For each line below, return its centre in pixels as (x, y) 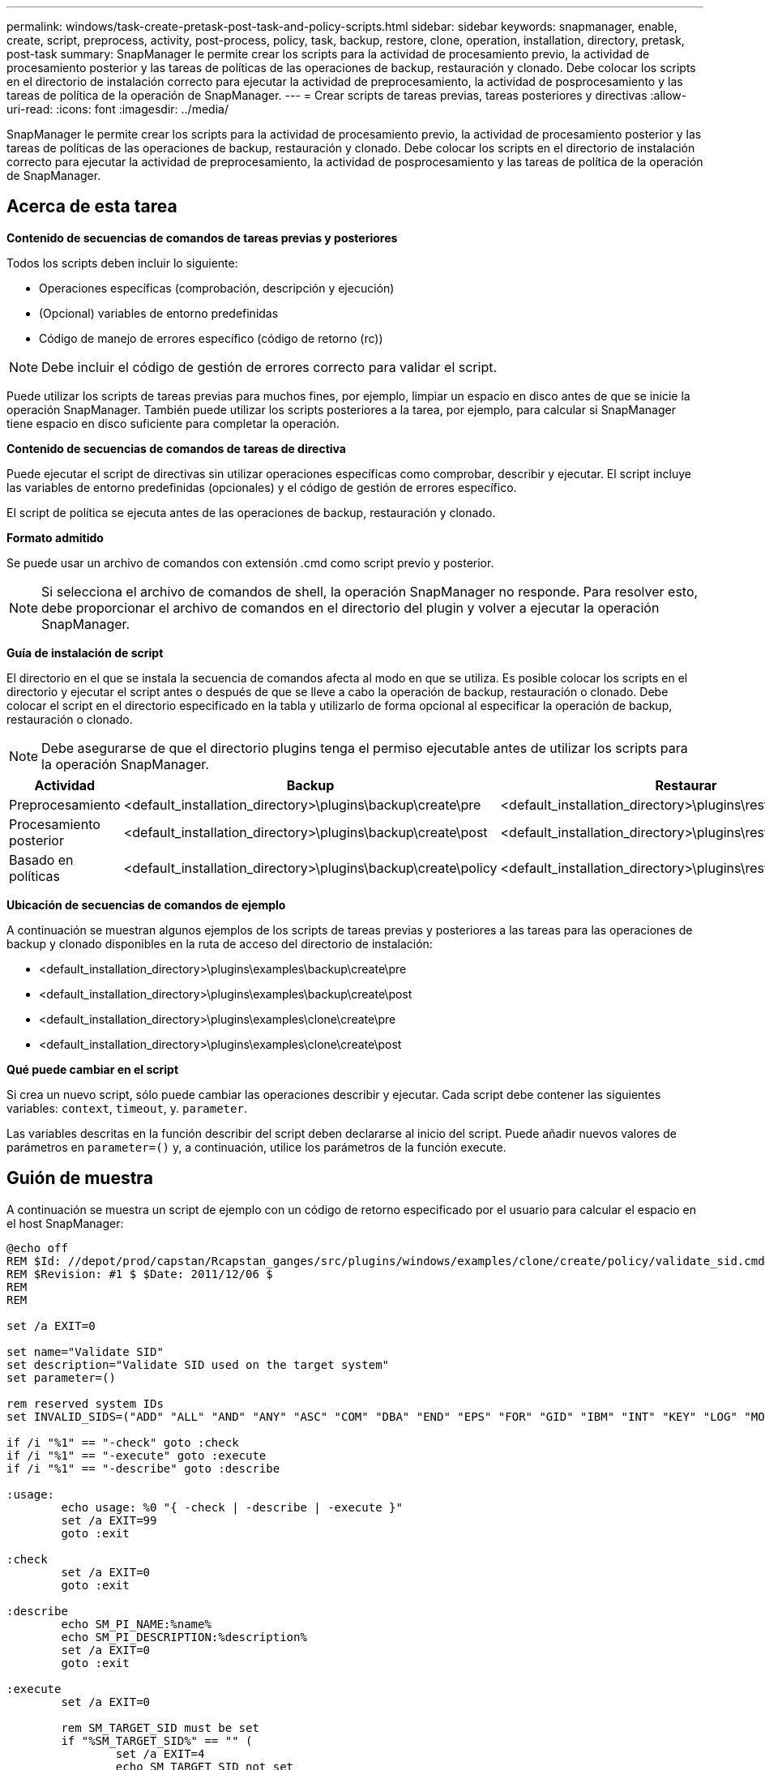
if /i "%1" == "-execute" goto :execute (137, 1455)
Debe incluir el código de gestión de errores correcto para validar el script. (269, 367)
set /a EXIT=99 (109, 1520)
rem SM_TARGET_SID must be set (160, 1727)
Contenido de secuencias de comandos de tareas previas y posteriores (202, 237)
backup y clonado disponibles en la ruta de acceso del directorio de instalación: (220, 943)
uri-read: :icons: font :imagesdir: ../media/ (118, 109)
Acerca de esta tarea (92, 207)
